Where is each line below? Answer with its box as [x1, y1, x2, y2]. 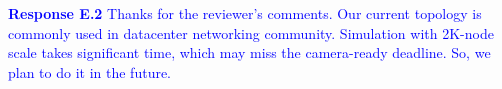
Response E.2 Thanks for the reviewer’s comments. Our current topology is [8, 3, 482, 23]
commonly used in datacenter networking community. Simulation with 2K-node [8, 22, 494, 43]
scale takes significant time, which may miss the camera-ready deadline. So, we [8, 42, 491, 63]
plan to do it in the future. [8, 61, 172, 82]
